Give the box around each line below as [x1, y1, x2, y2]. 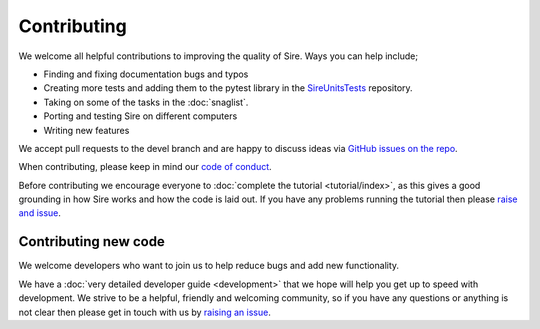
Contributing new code [18, 233, 165, 250]
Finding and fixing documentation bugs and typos [43, 68, 249, 80]
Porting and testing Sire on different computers [43, 110, 238, 122]
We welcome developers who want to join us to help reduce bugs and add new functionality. [18, 260, 400, 272]
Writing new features [43, 124, 130, 136]
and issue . [18, 207, 62, 219]
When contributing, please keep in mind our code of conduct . [18, 161, 272, 173]
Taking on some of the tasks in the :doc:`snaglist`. [43, 96, 249, 108]
